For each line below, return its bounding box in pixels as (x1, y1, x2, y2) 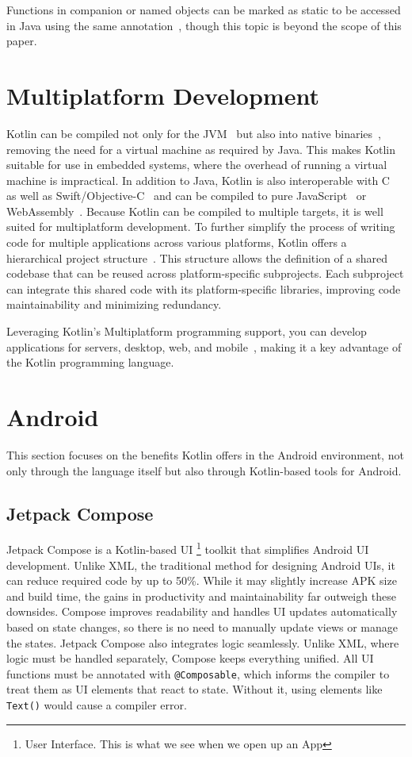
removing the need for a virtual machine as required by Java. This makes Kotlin (6, 140, 395, 157)
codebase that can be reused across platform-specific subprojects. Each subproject (6, 265, 404, 282)
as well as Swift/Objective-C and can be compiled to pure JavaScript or (6, 187, 367, 204)
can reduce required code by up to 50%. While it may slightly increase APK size (6, 572, 397, 589)
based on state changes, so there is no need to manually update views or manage (6, 618, 398, 635)
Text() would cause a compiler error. (6, 696, 187, 713)
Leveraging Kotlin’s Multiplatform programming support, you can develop (6, 323, 367, 340)
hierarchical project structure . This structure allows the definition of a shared (6, 249, 388, 266)
